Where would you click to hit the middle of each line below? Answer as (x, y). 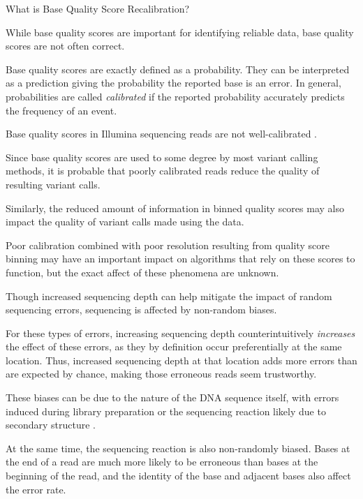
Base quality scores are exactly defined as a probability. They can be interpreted (178, 69)
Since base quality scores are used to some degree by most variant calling (162, 157)
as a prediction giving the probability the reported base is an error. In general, (173, 83)
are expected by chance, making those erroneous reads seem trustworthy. (161, 374)
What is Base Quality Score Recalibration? (98, 8)
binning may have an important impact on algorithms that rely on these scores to (180, 259)
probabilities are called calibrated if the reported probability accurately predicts (175, 96)
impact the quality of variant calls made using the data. (125, 222)
